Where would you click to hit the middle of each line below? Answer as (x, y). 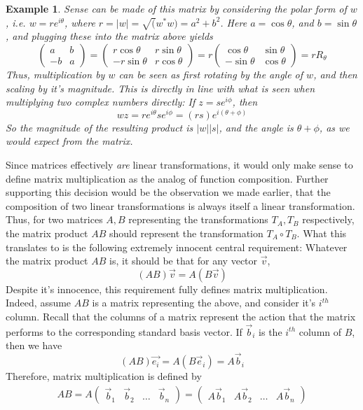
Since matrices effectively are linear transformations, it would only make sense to (179, 164)
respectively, (328, 219)
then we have (34, 345)
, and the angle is (256, 127)
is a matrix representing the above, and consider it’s (204, 303)
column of (320, 331)
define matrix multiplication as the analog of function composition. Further (167, 178)
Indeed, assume (39, 303)
